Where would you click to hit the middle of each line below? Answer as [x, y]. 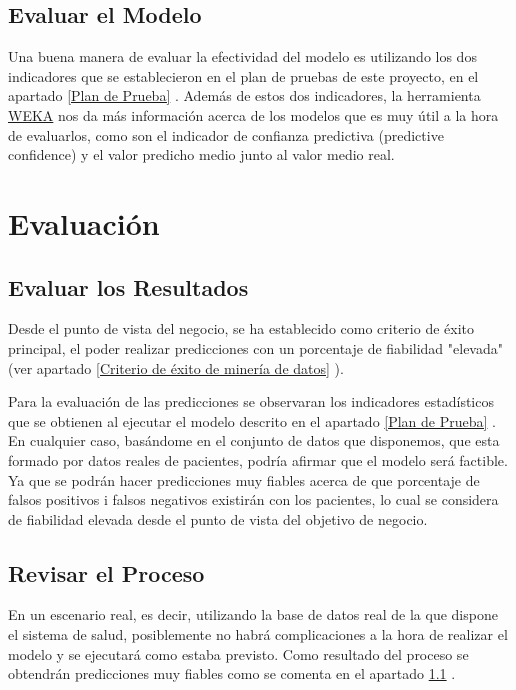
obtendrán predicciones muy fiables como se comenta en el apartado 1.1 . [232, 673]
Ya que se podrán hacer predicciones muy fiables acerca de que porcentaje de [244, 479]
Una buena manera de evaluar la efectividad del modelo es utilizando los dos [242, 56]
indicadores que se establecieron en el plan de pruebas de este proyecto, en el [243, 75]
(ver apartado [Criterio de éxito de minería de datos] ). [176, 367]
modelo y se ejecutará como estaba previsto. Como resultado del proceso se [238, 653]
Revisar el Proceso [106, 572]
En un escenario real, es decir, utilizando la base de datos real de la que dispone [253, 614]
